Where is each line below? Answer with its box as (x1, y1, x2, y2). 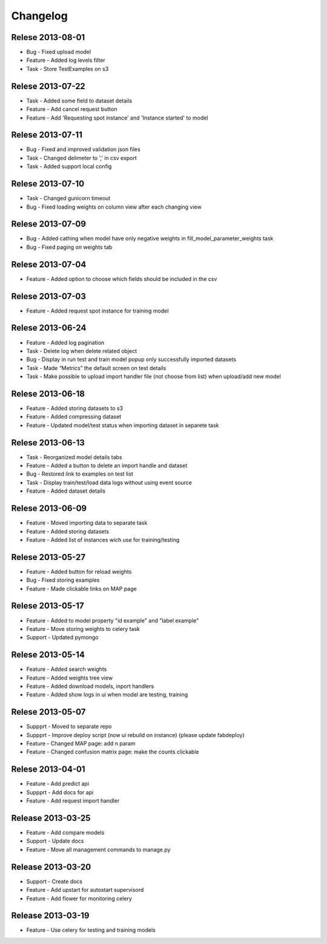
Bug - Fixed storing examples (26, 576, 100, 584)
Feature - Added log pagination (26, 339, 105, 346)
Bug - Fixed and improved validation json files (26, 146, 140, 153)
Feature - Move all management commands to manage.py (26, 846, 171, 853)
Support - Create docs (26, 877, 83, 885)
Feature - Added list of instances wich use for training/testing (26, 536, 180, 543)
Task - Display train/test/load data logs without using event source (26, 479, 192, 486)
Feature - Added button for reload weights (26, 568, 132, 575)
